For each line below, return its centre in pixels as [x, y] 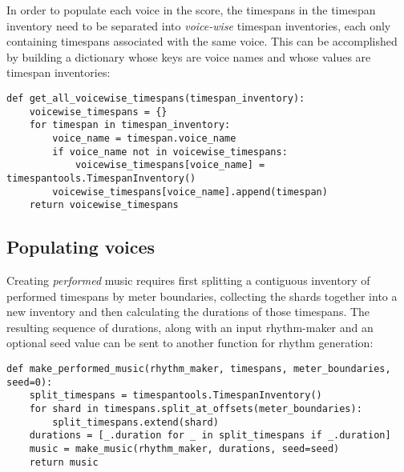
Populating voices [81, 247]
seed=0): [30, 382]
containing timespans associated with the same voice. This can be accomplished [202, 41]
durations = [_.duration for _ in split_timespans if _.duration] [210, 436]
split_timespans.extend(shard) [135, 422]
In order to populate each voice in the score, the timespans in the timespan [191, 10]
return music [64, 462]
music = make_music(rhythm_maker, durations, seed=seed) [184, 448]
